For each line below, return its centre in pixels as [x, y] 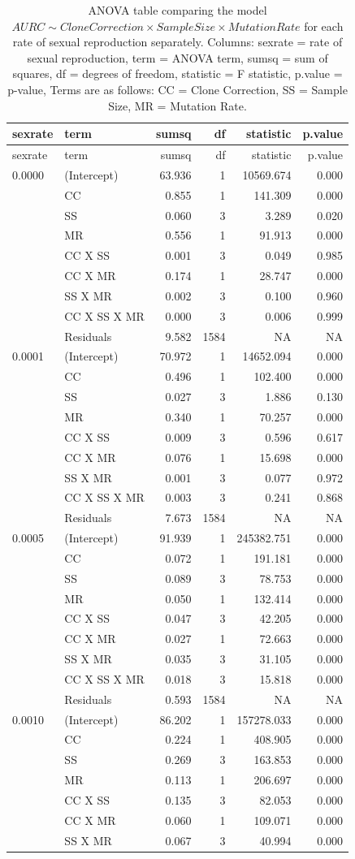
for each [324, 26]
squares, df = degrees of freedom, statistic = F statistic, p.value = [177, 73]
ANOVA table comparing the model [177, 10]
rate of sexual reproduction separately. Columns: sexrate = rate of [177, 42]
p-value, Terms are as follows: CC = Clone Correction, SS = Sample [177, 89]
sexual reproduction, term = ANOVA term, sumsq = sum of [177, 57]
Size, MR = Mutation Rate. [177, 105]
